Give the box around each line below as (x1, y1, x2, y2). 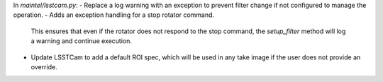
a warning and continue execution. (30, 37, 133, 45)
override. (30, 62, 57, 71)
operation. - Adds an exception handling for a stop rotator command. (13, 11, 215, 19)
